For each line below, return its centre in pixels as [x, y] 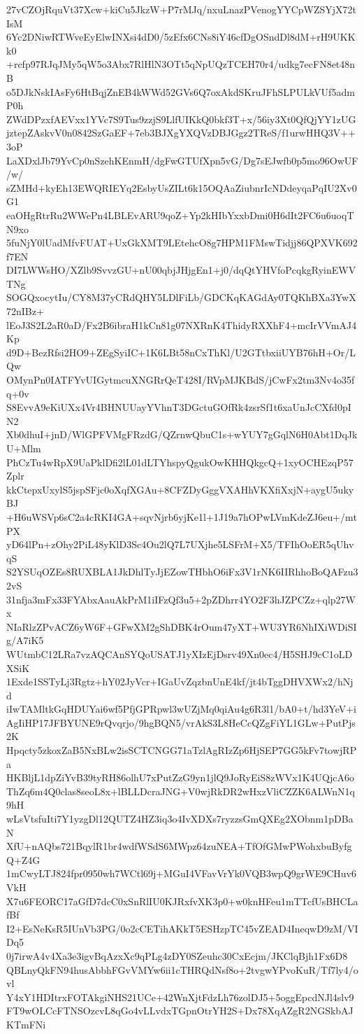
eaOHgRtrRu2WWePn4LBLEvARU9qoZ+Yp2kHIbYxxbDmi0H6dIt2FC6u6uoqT [180, 215]
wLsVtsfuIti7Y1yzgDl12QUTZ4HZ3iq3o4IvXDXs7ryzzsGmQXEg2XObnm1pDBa [180, 819]
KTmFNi [26, 1024]
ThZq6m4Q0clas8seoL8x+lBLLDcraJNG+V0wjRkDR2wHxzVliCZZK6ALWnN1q [181, 791]
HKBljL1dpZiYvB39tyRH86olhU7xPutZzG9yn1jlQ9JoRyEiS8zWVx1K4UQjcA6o [180, 777]
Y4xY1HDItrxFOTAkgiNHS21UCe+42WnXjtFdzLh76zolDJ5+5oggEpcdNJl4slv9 [180, 997]
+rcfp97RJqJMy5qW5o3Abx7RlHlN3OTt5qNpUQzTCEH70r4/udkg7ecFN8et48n [181, 64]
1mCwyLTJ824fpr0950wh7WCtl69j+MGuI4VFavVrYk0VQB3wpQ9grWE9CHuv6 [181, 873]
